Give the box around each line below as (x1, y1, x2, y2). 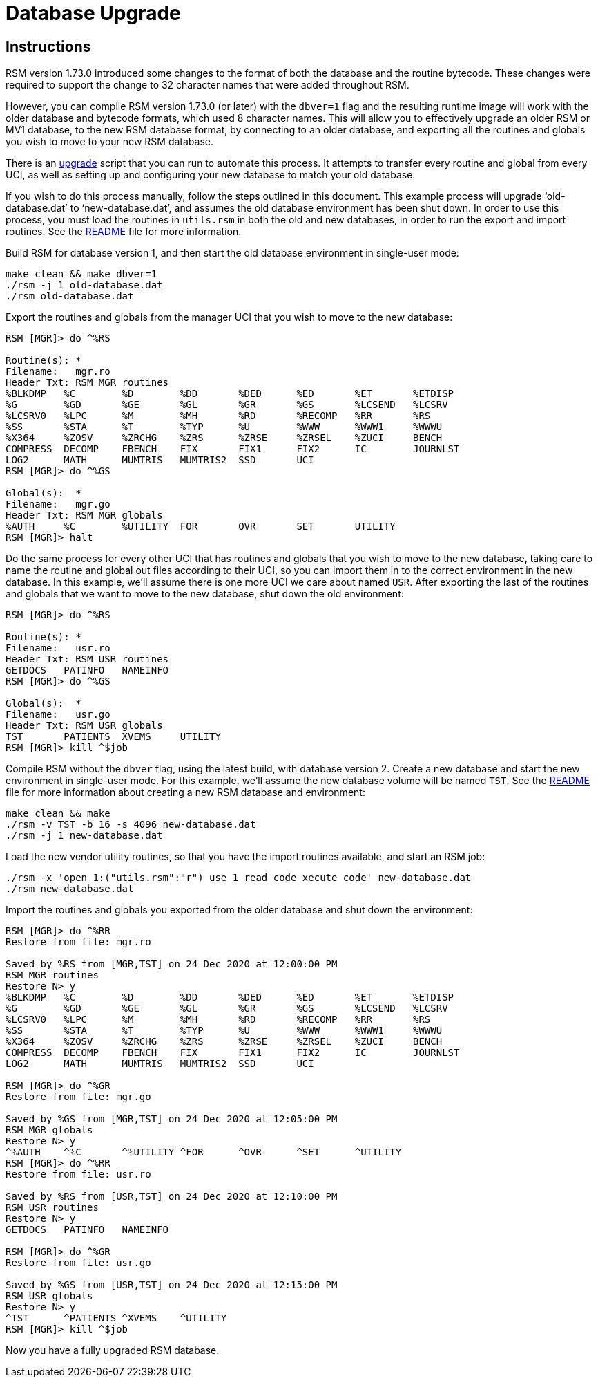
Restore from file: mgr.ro (6, 936, 151, 948)
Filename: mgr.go (6, 499, 110, 510)
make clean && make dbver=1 (6, 268, 157, 280)
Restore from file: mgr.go (6, 1091, 151, 1103)
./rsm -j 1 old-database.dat (6, 279, 163, 291)
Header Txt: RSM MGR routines (6, 377, 169, 389)
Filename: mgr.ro (6, 366, 110, 378)
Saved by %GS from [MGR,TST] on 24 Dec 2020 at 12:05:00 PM (6, 1113, 338, 1125)
